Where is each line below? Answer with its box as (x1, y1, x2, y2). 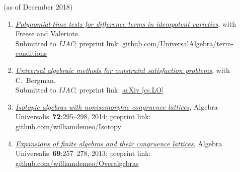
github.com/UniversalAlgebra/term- (122, 38, 233, 48)
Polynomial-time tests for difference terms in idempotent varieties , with (15, 18, 236, 29)
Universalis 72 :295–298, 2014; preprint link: (15, 111, 151, 122)
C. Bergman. (15, 74, 56, 85)
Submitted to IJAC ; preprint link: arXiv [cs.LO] (15, 84, 164, 95)
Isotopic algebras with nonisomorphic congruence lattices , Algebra (15, 101, 218, 112)
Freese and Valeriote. (15, 28, 80, 39)
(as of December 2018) (4, 2, 73, 12)
